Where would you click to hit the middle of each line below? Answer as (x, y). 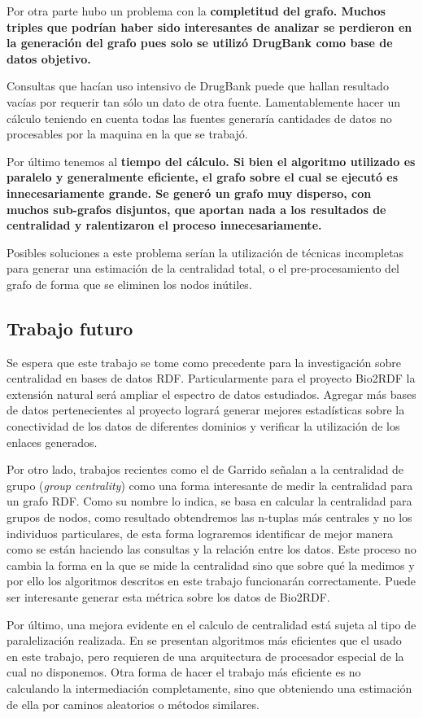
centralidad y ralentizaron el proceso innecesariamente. (164, 225)
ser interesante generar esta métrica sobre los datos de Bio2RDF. (168, 597)
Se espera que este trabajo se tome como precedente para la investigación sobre (204, 362)
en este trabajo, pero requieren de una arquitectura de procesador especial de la (205, 656)
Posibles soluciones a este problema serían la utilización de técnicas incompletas (205, 252)
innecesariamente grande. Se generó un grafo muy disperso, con (189, 193)
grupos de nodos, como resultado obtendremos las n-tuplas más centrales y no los (209, 517)
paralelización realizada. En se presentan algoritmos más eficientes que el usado (204, 640)
